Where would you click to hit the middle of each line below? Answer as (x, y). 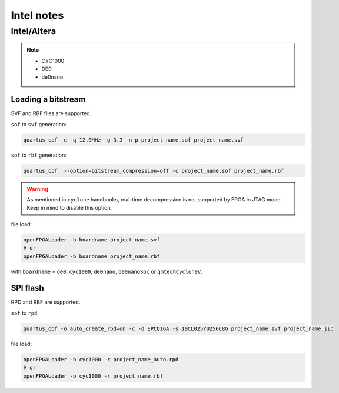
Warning (37, 189)
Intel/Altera (34, 31)
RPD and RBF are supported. (46, 302)
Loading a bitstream (48, 100)
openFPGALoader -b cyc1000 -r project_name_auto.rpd (101, 359)
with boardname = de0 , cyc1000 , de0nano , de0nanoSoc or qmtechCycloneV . (107, 271)
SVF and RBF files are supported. (51, 113)
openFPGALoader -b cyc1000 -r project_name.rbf (93, 376)
